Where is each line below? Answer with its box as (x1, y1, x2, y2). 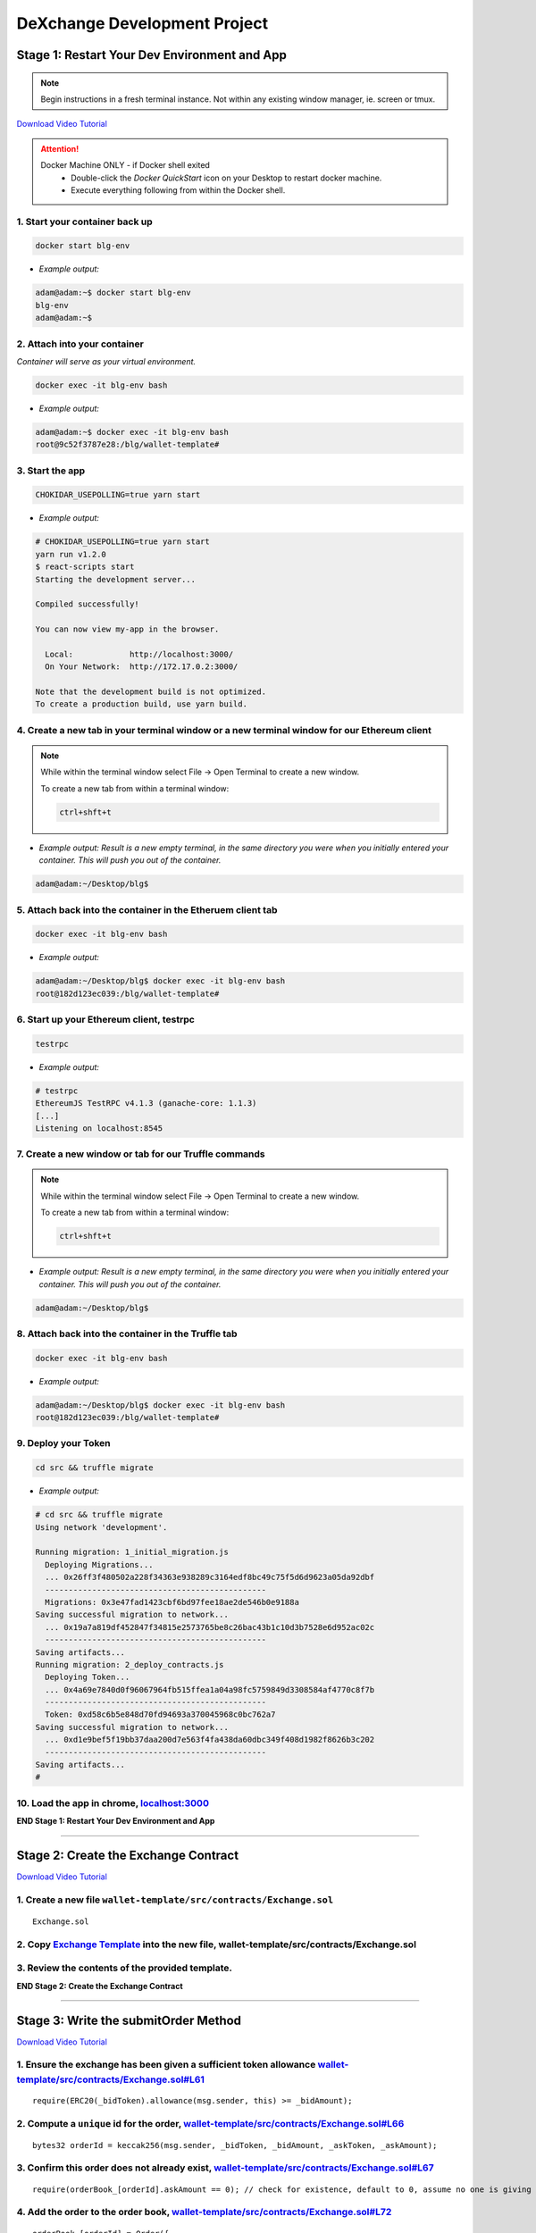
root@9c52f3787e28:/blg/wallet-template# (35, 439, 220, 450)
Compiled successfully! (35, 599, 140, 609)
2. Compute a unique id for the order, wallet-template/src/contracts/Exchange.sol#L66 (16, 2117, 405, 2129)
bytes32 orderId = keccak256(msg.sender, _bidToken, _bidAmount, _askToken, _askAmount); (32, 2140, 438, 2150)
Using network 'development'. (35, 1522, 168, 1532)
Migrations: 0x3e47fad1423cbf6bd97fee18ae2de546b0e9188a (45, 1597, 299, 1607)
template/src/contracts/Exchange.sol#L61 (16, 2073, 205, 2086)
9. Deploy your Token (16, 1437, 111, 1450)
